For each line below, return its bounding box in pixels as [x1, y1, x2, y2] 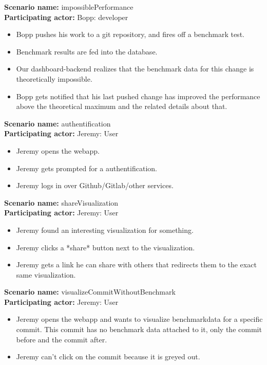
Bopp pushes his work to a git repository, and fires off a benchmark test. [16, 29, 244, 40]
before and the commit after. [16, 334, 107, 344]
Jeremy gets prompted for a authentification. [16, 162, 157, 173]
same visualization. [16, 269, 76, 280]
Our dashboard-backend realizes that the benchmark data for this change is [16, 63, 254, 74]
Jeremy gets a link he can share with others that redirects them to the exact [16, 259, 257, 270]
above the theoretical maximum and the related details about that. [16, 101, 227, 112]
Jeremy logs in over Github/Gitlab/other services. [16, 180, 174, 191]
